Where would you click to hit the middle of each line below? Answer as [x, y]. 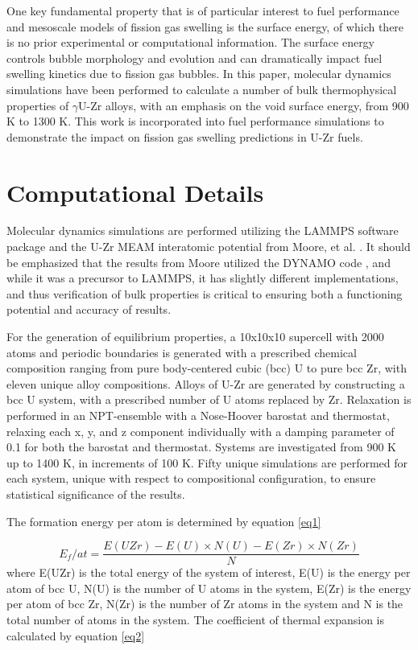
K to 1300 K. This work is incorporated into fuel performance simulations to [195, 121]
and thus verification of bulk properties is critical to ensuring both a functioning [205, 293]
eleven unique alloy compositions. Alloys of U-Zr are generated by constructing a [206, 383]
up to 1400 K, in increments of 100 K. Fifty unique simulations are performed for [207, 462]
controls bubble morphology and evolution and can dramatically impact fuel [195, 58]
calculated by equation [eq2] [76, 635]
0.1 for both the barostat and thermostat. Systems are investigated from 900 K [201, 447]
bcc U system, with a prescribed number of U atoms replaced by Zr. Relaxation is [209, 399]
